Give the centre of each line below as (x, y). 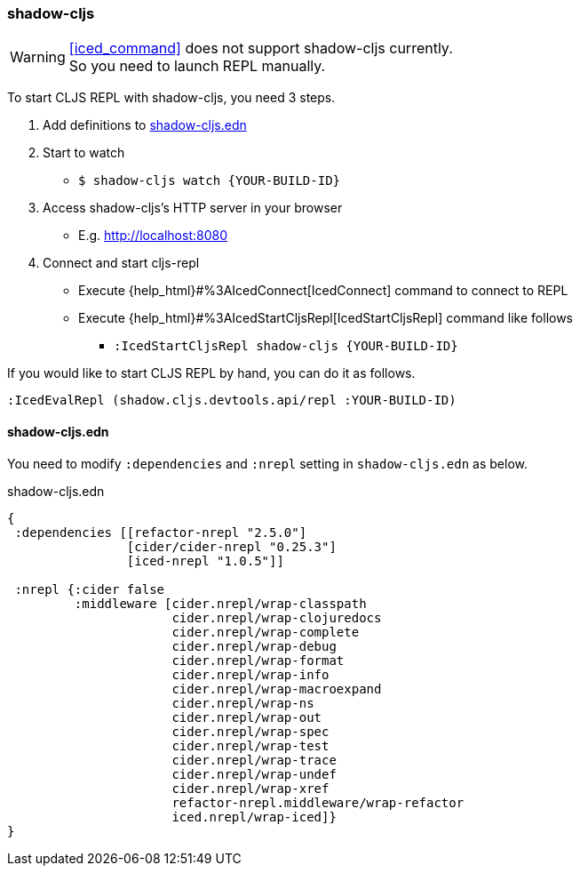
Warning (38, 57)
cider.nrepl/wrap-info (250, 674)
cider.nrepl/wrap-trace (254, 760)
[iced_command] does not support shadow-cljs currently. (261, 48)
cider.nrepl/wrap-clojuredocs (277, 617)
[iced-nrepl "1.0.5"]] (205, 561)
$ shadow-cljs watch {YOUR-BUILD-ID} (210, 181)
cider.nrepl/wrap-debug (254, 646)
